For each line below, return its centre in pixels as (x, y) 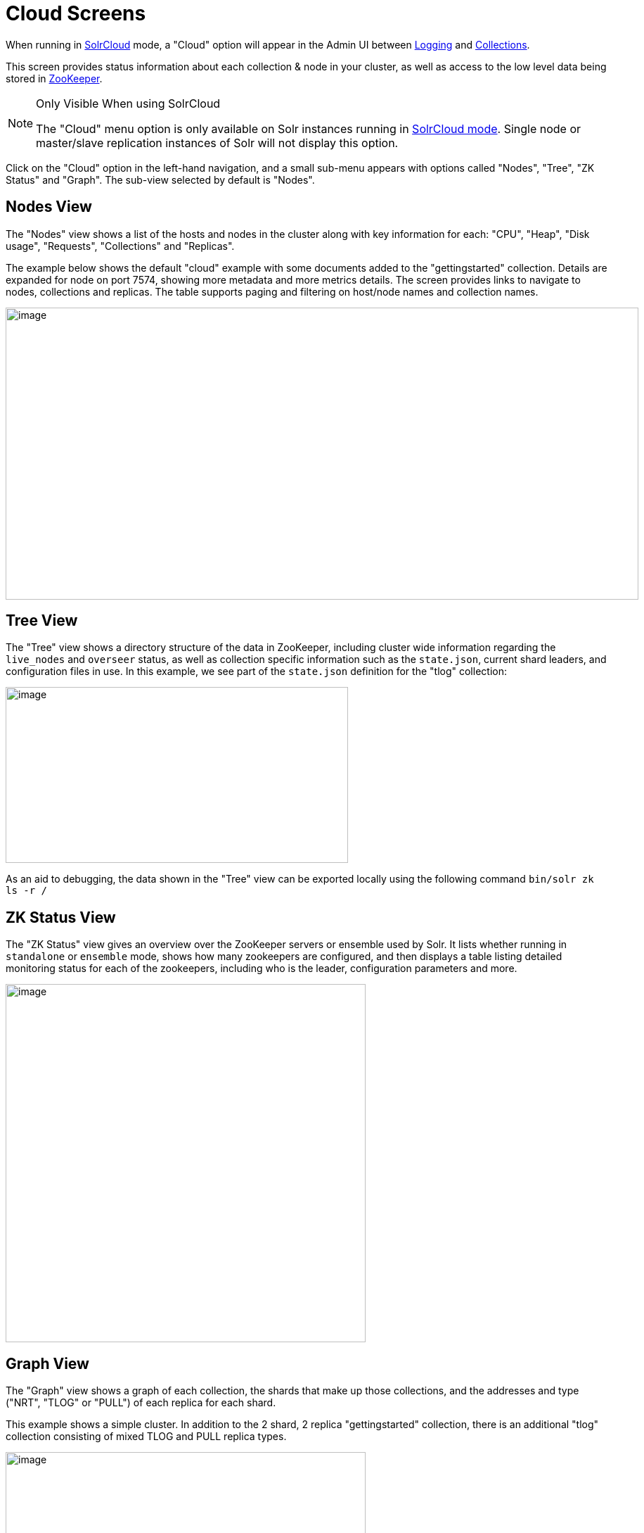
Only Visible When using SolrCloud (128, 103)
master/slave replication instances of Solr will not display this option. (217, 143)
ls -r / (27, 891)
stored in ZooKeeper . (54, 78)
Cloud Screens (76, 13)
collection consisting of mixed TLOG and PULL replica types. (146, 1437)
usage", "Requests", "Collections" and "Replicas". (120, 246)
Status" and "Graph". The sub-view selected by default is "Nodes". (160, 179)
